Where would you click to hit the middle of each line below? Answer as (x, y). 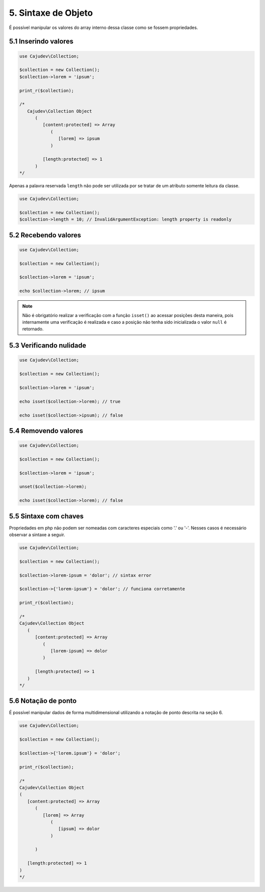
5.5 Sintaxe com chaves (46, 516)
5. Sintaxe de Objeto (51, 13)
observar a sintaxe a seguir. (37, 535)
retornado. (33, 329)
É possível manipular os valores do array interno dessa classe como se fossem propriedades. (104, 28)
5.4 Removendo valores (46, 431)
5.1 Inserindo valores (41, 42)
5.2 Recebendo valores (45, 235)
